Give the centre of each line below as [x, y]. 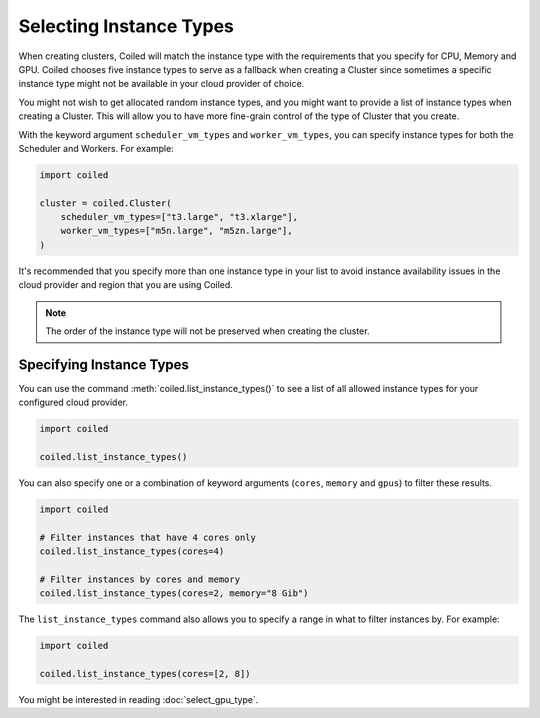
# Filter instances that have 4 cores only [148, 537]
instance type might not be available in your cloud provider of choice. [161, 84]
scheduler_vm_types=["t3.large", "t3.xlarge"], [179, 217]
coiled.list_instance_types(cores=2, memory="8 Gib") [174, 593]
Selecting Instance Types [126, 26]
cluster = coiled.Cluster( [105, 203]
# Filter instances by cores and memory [139, 579]
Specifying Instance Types [104, 364]
